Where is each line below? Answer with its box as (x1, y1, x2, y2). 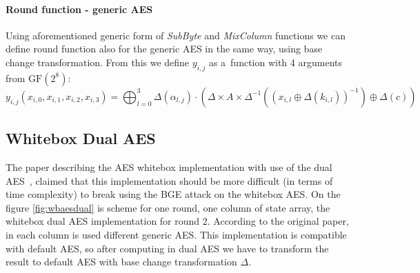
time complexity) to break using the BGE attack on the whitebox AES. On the (6, 187, 341, 201)
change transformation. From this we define (6, 54, 190, 69)
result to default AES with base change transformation (6, 254, 237, 269)
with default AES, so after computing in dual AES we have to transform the (6, 241, 329, 255)
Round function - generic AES (6, 1, 153, 16)
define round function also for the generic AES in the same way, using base (6, 41, 323, 56)
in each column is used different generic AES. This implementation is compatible (6, 227, 347, 241)
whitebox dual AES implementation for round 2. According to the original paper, (6, 214, 349, 228)
